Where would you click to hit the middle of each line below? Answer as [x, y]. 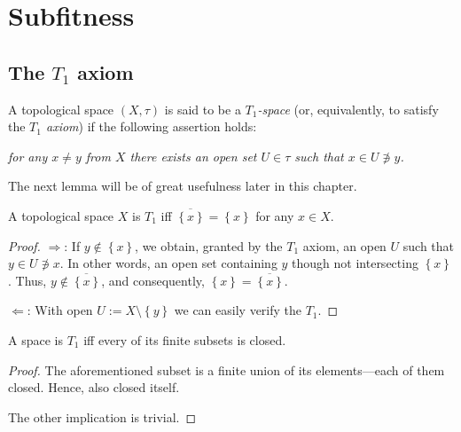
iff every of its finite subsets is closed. [185, 339]
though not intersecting [355, 263]
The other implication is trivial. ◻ [102, 416]
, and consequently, [153, 280]
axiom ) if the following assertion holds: [151, 126]
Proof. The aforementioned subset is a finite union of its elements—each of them [227, 369]
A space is [35, 339]
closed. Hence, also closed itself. [94, 387]
